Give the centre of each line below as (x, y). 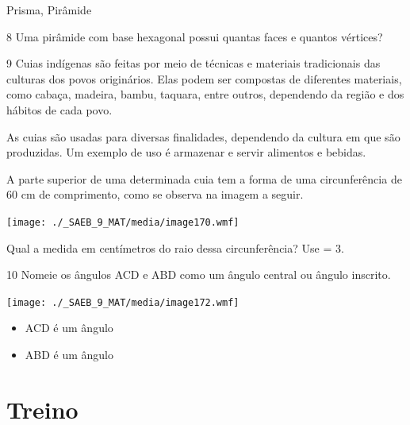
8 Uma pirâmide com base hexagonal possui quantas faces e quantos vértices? (195, 36)
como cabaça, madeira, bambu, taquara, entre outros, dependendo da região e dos (205, 94)
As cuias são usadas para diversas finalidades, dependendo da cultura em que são (203, 136)
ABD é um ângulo (69, 355)
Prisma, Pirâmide (49, 10)
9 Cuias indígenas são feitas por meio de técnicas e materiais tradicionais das (194, 63)
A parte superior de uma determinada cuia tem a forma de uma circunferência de (204, 178)
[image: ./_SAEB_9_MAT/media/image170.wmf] (123, 222)
